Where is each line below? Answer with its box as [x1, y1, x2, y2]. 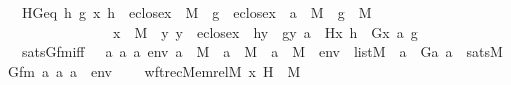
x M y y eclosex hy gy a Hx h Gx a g [112, 21, 418, 42]
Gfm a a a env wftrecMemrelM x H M [7, 60, 301, 81]
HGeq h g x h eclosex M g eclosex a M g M [21, 2, 372, 22]
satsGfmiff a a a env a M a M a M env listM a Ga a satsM [21, 41, 503, 62]
